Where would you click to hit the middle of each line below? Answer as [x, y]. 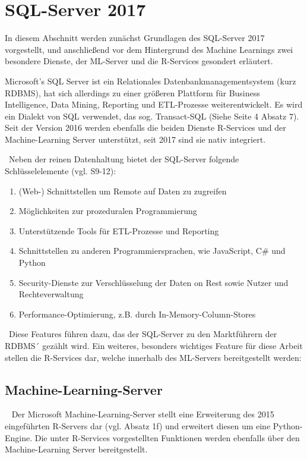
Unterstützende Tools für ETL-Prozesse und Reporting [119, 230]
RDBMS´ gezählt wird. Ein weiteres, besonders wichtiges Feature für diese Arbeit [154, 345]
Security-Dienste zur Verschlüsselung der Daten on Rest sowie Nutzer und [153, 282]
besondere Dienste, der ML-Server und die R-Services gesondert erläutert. [139, 61]
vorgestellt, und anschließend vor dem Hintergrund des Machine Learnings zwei [149, 49]
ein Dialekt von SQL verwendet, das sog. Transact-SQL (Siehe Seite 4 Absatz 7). [152, 116]
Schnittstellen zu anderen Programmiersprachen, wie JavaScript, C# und [152, 251]
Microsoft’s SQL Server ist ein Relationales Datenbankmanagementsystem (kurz [151, 81]
